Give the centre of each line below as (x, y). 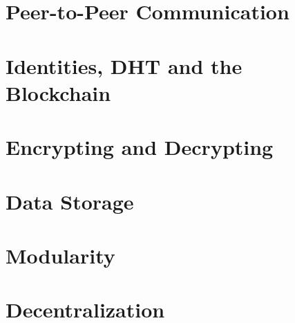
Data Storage (70, 201)
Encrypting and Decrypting (140, 147)
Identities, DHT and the (124, 65)
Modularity (60, 255)
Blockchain (58, 92)
